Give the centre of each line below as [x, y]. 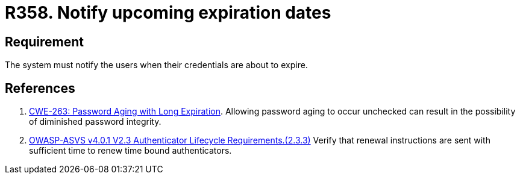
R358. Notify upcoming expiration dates [168, 13]
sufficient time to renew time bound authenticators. [130, 151]
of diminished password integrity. [95, 122]
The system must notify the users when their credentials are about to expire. [156, 65]
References [40, 88]
